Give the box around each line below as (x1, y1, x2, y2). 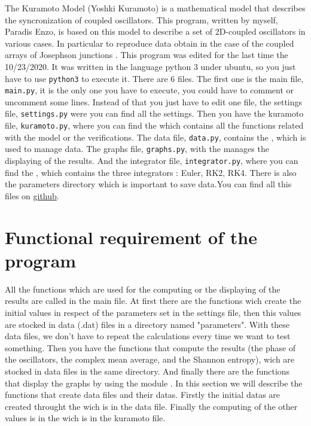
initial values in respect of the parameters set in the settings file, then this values (5, 306, 301, 319)
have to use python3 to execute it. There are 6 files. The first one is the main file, (5, 72, 304, 84)
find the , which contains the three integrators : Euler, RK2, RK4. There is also (5, 166, 297, 178)
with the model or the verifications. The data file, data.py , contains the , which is (5, 130, 306, 143)
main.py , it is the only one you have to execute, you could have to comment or (5, 84, 294, 96)
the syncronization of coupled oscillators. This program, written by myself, (5, 13, 278, 26)
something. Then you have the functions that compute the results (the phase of (5, 341, 296, 354)
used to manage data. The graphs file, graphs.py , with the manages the (5, 142, 269, 155)
